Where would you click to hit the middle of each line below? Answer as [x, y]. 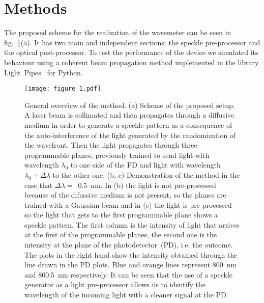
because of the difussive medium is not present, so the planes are [125, 195]
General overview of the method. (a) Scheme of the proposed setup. [130, 105]
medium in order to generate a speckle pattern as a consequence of [128, 125]
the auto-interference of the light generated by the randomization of [130, 135]
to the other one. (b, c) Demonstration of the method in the [146, 174]
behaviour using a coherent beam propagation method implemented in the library [131, 62]
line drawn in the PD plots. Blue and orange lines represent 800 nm [131, 265]
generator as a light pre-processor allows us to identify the [115, 284]
